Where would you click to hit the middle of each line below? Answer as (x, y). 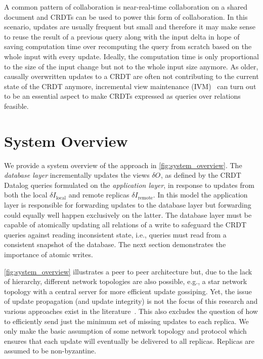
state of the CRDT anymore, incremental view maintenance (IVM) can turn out (130, 86)
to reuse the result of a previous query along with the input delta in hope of (122, 36)
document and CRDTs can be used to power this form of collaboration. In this (126, 16)
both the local (26, 195)
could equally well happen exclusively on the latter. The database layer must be (128, 214)
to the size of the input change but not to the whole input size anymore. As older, (131, 66)
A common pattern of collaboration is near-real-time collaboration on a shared (126, 7)
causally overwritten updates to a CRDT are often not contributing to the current (131, 76)
